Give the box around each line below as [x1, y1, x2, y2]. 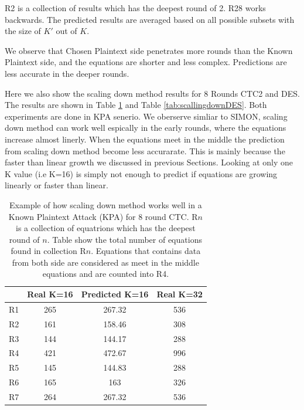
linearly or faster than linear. [5, 179, 108, 191]
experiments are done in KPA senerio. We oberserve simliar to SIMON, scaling [5, 110, 288, 122]
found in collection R [11, 245, 86, 257]
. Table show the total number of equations [47, 233, 202, 245]
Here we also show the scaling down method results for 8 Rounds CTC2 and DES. [5, 87, 300, 99]
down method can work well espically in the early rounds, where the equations [5, 121, 286, 134]
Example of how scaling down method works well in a [9, 198, 202, 211]
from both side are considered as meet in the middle [12, 256, 199, 268]
